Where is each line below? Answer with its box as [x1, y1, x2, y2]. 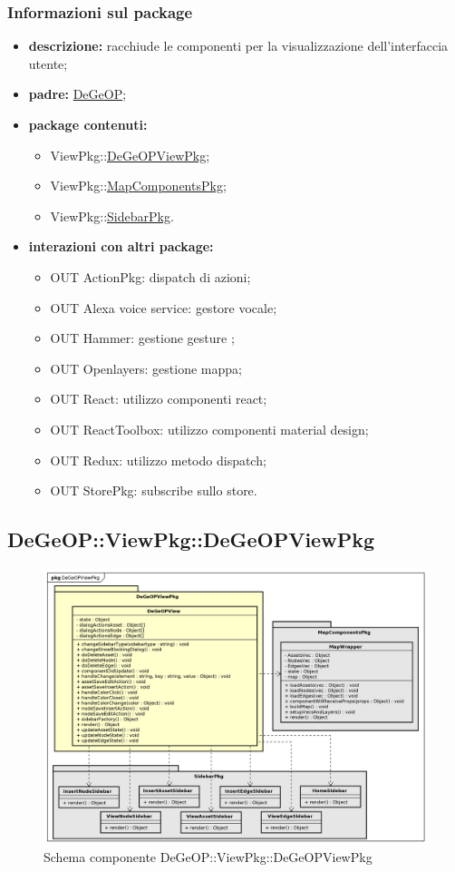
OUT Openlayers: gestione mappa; [50, 358, 242, 377]
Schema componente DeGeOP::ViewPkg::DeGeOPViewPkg [44, 848, 373, 867]
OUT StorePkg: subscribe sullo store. [50, 481, 257, 500]
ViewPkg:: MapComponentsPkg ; [50, 176, 227, 195]
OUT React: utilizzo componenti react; [50, 389, 267, 408]
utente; [28, 54, 68, 73]
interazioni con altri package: [28, 237, 214, 256]
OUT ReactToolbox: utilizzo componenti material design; [50, 419, 369, 438]
